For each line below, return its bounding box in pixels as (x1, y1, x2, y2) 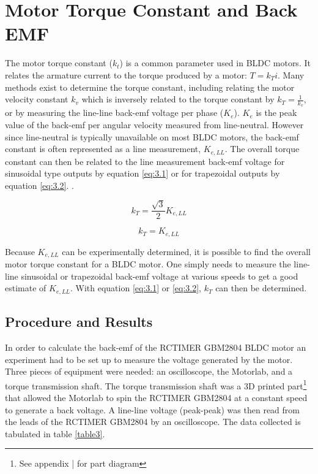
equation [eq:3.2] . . (5, 178, 74, 191)
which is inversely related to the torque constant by (81, 93, 275, 105)
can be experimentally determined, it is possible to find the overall (62, 245, 311, 258)
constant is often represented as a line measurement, (5, 142, 201, 155)
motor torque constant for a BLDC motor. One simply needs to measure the (5, 258, 291, 270)
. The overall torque (224, 142, 300, 155)
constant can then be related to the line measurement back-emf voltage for (5, 155, 285, 167)
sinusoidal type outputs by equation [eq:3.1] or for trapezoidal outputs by (5, 167, 280, 180)
